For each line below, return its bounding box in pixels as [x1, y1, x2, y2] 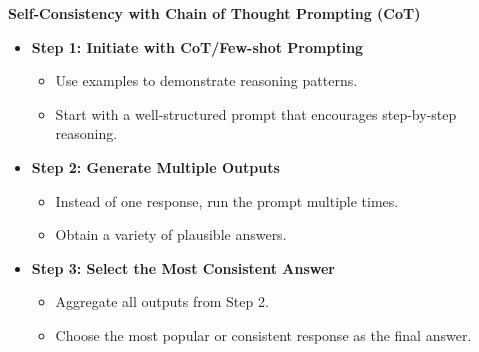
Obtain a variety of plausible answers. [55, 224, 287, 245]
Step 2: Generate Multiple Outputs [31, 156, 280, 177]
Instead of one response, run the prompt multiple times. [55, 190, 399, 211]
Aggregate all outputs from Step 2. [55, 291, 269, 312]
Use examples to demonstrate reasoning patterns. [55, 70, 358, 91]
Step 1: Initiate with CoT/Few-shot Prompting [31, 36, 364, 57]
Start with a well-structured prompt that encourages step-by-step [55, 103, 457, 124]
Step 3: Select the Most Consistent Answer [31, 257, 335, 278]
